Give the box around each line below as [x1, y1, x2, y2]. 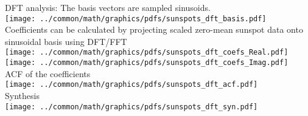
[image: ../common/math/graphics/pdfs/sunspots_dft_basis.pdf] [5, 14, 267, 23]
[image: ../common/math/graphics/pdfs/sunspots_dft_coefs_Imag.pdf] [5, 58, 289, 67]
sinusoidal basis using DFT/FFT [5, 35, 127, 47]
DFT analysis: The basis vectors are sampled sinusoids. [5, 1, 211, 13]
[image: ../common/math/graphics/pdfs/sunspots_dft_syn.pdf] [5, 102, 258, 111]
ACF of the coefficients [5, 67, 91, 80]
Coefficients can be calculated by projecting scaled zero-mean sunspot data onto [5, 23, 303, 36]
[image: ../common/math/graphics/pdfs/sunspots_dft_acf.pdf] [5, 80, 258, 89]
